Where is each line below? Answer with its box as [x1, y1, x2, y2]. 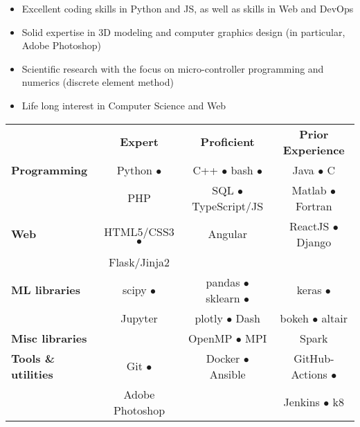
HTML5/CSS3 [104, 223, 174, 239]
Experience [282, 141, 345, 158]
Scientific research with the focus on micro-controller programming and [21, 61, 324, 75]
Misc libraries [11, 329, 87, 346]
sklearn [206, 289, 240, 306]
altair [321, 309, 348, 326]
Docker [206, 349, 240, 366]
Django [296, 233, 332, 250]
